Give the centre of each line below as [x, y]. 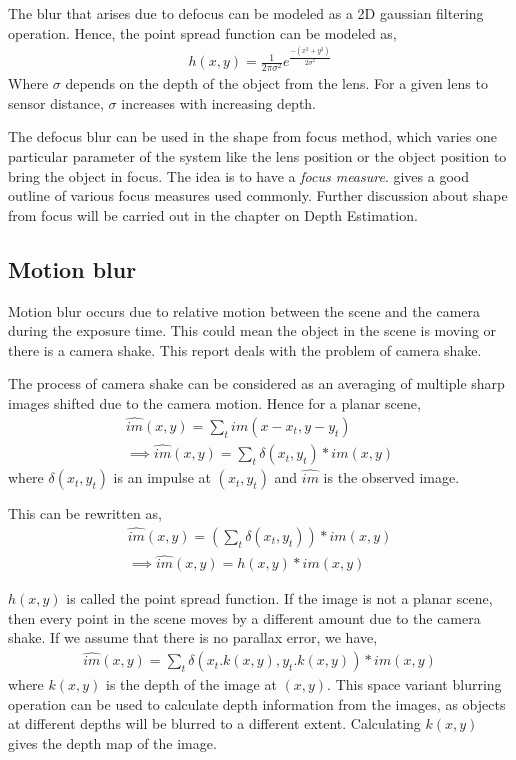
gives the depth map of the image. [112, 743]
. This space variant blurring [414, 684]
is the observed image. [391, 477]
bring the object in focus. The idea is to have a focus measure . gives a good [238, 175]
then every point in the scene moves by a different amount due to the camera [244, 617]
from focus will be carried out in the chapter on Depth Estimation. [213, 214]
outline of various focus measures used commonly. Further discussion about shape [258, 195]
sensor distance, [56, 102]
